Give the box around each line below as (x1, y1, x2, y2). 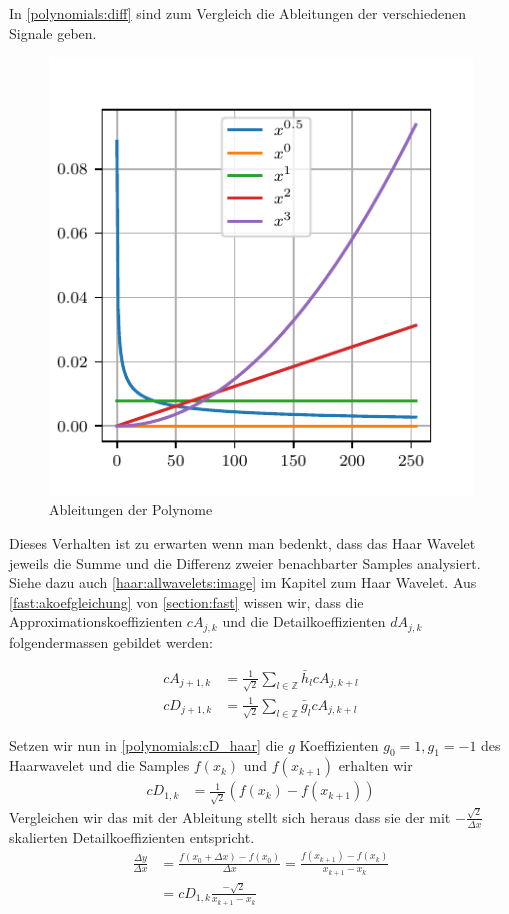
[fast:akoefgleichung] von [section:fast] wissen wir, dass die (9, 591, 364, 612)
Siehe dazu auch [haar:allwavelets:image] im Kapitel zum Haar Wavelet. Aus (9, 572, 477, 593)
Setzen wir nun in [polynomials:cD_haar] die (9, 734, 284, 755)
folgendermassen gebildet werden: (9, 631, 214, 652)
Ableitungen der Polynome (49, 499, 213, 520)
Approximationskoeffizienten (9, 611, 183, 632)
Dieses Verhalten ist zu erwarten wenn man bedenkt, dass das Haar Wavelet (9, 532, 476, 553)
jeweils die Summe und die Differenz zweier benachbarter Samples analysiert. (9, 552, 481, 573)
